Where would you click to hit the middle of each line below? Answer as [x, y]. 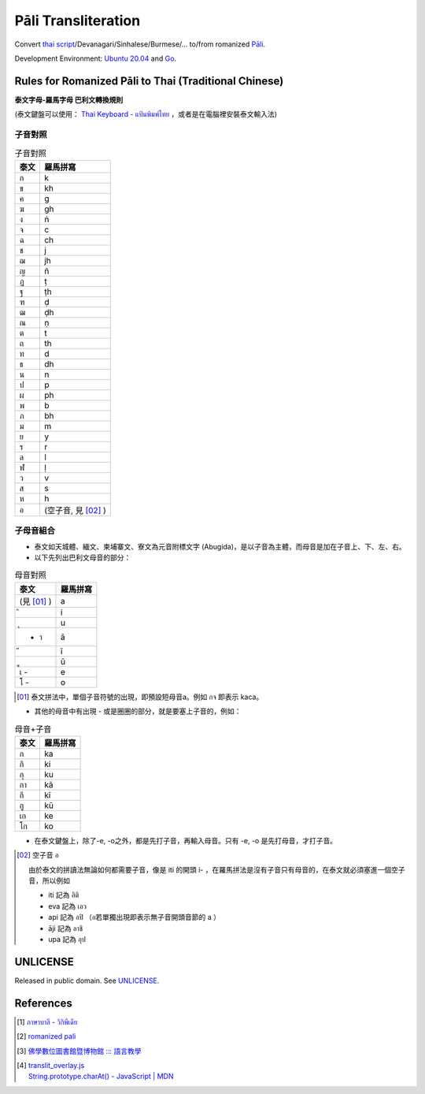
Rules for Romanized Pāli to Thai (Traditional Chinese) [149, 81]
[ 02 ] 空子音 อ [38, 855]
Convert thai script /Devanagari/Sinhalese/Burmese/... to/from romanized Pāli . [140, 44]
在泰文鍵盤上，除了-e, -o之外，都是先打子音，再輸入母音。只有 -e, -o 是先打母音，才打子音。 [186, 840]
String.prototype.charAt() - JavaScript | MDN [101, 1077]
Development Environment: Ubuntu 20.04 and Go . [96, 58]
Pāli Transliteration [78, 20]
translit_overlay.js [56, 1065]
